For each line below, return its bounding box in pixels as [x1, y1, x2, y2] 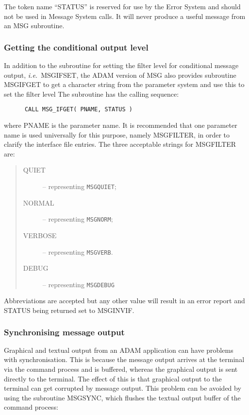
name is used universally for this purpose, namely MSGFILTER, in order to [4, 129, 230, 139]
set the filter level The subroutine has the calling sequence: [4, 88, 179, 99]
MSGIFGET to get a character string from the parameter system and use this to [4, 79, 245, 89]
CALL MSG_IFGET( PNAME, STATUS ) [24, 106, 133, 113]
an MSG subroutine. [4, 20, 65, 31]
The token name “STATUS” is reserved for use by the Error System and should [4, 1, 241, 11]
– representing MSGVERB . [42, 246, 113, 257]
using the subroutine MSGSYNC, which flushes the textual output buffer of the [4, 392, 241, 402]
